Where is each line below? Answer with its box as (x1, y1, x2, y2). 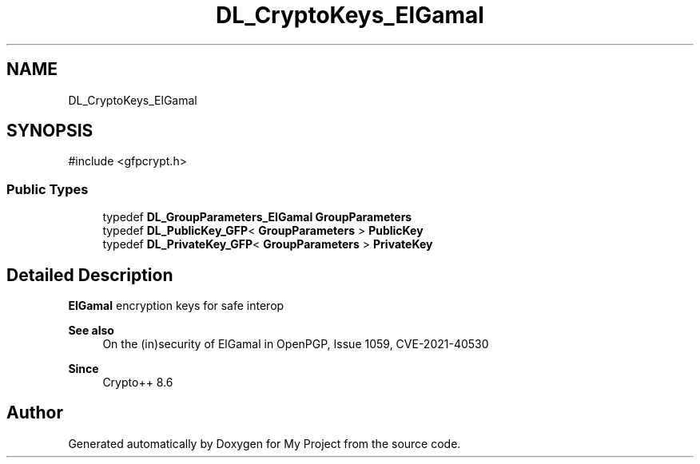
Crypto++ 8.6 (102, 375, 173, 390)
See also (68, 323, 114, 338)
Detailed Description (6, 264, 173, 285)
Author (6, 403, 63, 423)
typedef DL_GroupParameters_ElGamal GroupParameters (102, 210, 412, 224)
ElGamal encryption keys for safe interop (68, 299, 284, 313)
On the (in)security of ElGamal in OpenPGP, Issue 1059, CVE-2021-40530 (102, 337, 489, 351)
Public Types (6, 180, 89, 197)
